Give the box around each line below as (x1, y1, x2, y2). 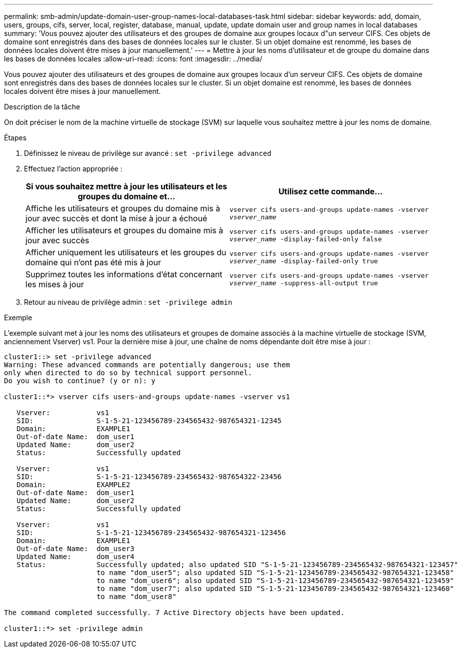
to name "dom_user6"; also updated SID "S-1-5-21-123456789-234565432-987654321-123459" (96, 577, 454, 585)
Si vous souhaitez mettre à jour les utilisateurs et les (25, 181, 228, 191)
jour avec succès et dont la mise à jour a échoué (25, 213, 208, 223)
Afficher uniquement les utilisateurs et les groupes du (25, 247, 227, 257)
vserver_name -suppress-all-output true (230, 279, 378, 287)
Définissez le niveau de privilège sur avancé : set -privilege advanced (24, 149, 271, 157)
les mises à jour (25, 279, 84, 289)
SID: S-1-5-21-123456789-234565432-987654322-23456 (16, 473, 282, 481)
